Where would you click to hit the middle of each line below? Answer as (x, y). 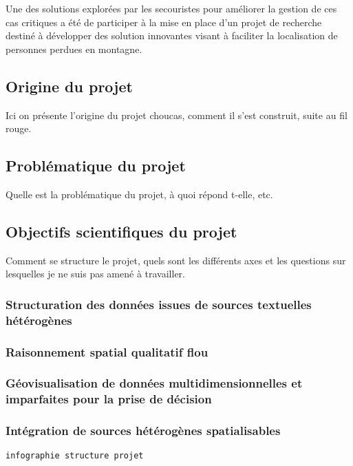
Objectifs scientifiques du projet (121, 231)
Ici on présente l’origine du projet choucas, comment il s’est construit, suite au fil (176, 115)
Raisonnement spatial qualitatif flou (107, 351)
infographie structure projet (75, 455)
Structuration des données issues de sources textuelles (159, 304)
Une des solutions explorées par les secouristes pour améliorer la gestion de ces (171, 8)
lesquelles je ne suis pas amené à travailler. (95, 274)
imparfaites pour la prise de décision (109, 399)
